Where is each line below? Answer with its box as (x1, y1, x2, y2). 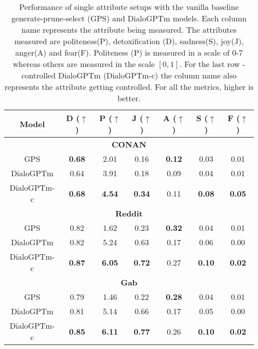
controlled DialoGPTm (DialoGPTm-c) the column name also (21, 70, 237, 81)
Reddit (115, 208, 143, 219)
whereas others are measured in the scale (12, 58, 155, 70)
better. (117, 92, 141, 104)
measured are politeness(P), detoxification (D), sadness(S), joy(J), (14, 35, 244, 47)
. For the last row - (179, 58, 245, 70)
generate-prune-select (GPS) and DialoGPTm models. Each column (11, 12, 247, 24)
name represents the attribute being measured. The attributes (21, 24, 237, 35)
